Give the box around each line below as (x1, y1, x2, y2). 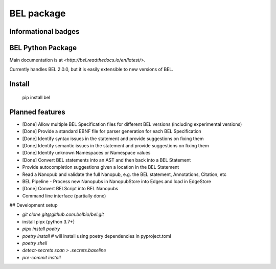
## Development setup (9, 202, 58, 208)
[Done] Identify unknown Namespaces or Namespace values (22, 150, 151, 156)
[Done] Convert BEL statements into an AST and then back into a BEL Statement (22, 156, 191, 163)
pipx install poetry (22, 226, 60, 232)
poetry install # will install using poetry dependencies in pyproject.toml (22, 233, 171, 239)
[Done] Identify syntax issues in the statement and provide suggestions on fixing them (22, 136, 204, 142)
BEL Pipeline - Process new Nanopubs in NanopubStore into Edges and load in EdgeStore (22, 178, 212, 184)
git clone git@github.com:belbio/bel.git (22, 211, 104, 217)
